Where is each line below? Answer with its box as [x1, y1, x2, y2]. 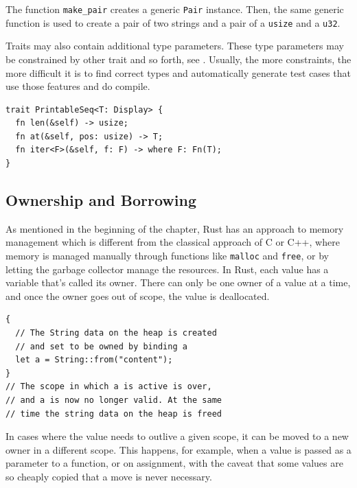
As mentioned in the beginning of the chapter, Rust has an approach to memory [5, 221, 344, 235]
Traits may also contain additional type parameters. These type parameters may [5, 38, 344, 53]
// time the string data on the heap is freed [5, 408, 222, 419]
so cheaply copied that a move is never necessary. [5, 469, 212, 484]
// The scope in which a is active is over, [5, 382, 212, 392]
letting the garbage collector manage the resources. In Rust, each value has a [5, 262, 329, 276]
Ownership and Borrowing [5, 189, 196, 211]
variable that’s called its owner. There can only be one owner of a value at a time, [5, 275, 351, 290]
